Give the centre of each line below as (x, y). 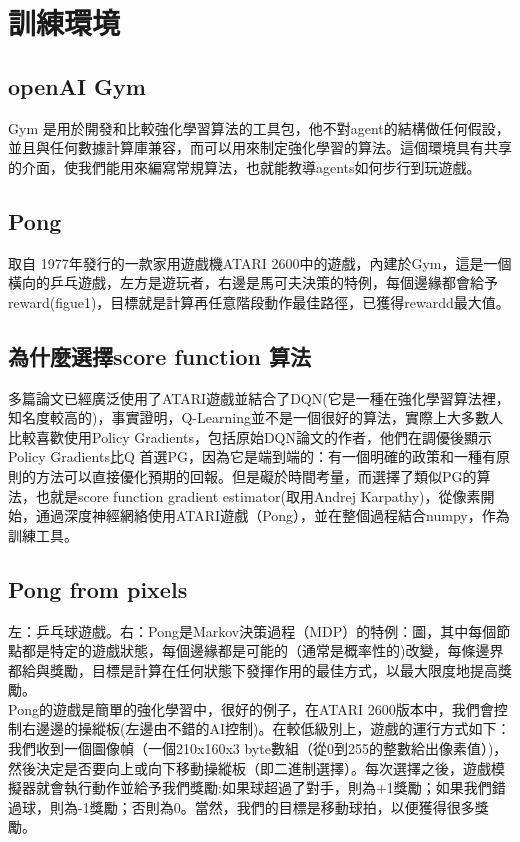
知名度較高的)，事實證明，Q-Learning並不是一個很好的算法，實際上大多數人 (255, 417)
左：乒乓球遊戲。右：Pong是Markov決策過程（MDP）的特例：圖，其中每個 (252, 630)
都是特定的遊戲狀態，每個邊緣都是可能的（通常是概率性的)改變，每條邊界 (262, 650)
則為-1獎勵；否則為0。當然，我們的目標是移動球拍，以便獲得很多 (262, 806)
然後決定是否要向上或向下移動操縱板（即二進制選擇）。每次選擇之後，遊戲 (249, 767)
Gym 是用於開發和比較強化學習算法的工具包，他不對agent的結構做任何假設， (259, 127)
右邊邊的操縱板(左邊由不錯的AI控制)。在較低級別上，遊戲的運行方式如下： (266, 728)
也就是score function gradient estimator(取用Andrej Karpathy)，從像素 (258, 495)
